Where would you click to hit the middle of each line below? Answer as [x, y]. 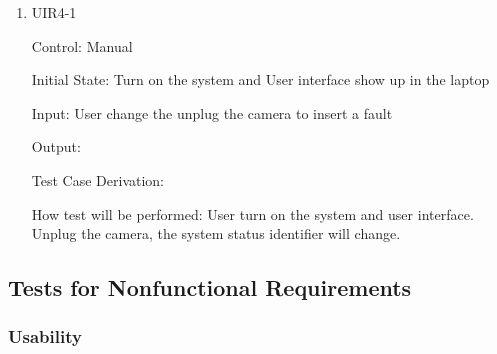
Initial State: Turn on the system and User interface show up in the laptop [260, 79]
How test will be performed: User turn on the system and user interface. [252, 213]
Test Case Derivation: [97, 179]
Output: [56, 146]
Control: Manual [82, 45]
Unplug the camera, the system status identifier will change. [216, 233]
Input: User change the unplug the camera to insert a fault [212, 112]
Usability [45, 336]
